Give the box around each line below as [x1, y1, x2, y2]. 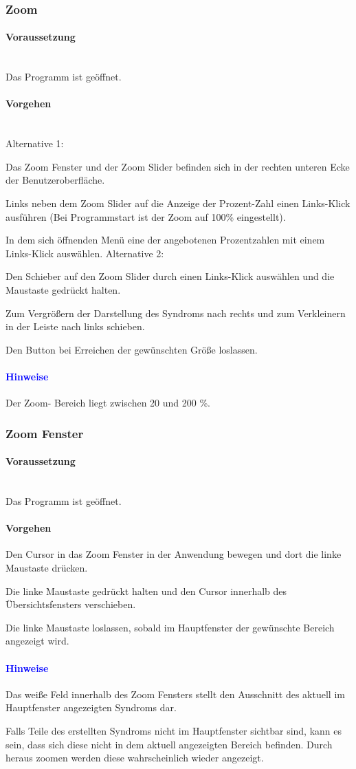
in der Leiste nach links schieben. [5, 319, 145, 334]
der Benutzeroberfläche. [5, 173, 105, 187]
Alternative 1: [5, 136, 64, 151]
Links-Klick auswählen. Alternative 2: [5, 246, 164, 260]
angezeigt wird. [5, 633, 69, 648]
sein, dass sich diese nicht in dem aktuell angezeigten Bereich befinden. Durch [5, 737, 333, 751]
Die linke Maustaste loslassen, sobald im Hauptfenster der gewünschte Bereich [5, 620, 335, 634]
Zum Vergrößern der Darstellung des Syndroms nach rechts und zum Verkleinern [5, 305, 346, 320]
